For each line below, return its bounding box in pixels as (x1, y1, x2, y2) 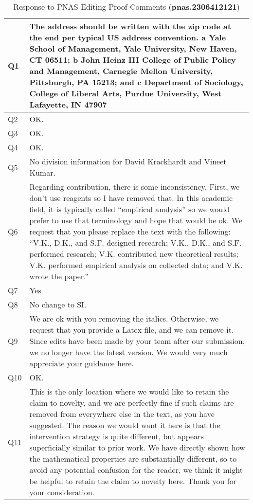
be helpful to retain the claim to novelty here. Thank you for (29, 475, 236, 486)
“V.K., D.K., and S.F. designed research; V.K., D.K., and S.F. (29, 237, 242, 248)
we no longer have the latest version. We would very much (29, 346, 228, 358)
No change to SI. (29, 299, 87, 310)
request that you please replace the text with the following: (29, 226, 231, 237)
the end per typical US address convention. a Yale (29, 32, 226, 43)
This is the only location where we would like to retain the (29, 386, 229, 397)
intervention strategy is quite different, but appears (29, 431, 204, 442)
